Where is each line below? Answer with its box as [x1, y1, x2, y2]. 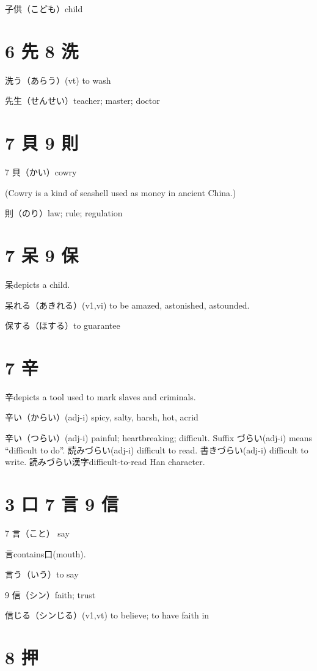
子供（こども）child [5, 2, 83, 15]
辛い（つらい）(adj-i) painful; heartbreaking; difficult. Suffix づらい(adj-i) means [5, 431, 313, 444]
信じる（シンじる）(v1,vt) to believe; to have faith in [5, 609, 210, 621]
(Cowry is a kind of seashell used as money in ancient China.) [5, 186, 236, 199]
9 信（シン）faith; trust [5, 588, 96, 601]
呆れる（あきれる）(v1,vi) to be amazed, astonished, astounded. [5, 298, 250, 311]
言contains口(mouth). [5, 547, 86, 560]
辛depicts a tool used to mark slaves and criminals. [5, 390, 196, 403]
